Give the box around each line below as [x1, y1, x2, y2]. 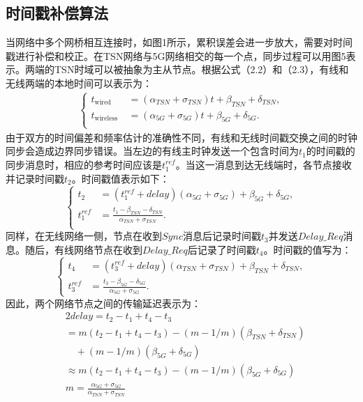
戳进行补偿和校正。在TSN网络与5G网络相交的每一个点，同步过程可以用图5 [6, 48, 346, 63]
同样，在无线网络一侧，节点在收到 [6, 229, 162, 243]
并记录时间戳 [6, 171, 64, 185]
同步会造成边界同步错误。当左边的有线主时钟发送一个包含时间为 [6, 144, 299, 158]
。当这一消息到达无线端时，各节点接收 [175, 157, 352, 171]
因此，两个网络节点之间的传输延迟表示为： [6, 295, 201, 310]
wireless [94, 115, 118, 123]
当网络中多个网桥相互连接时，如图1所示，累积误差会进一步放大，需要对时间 [6, 35, 353, 49]
